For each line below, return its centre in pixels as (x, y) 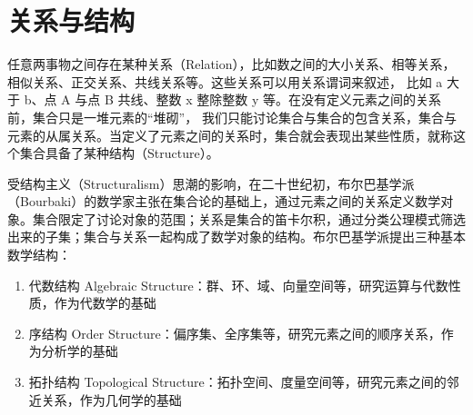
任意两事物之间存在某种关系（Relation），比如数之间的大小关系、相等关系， (231, 64)
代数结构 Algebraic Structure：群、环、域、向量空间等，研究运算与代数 (238, 285)
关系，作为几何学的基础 (111, 399)
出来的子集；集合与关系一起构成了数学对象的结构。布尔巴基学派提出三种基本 (236, 237)
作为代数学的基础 (105, 303)
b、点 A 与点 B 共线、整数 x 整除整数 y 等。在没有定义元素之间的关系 (232, 99)
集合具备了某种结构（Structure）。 (119, 153)
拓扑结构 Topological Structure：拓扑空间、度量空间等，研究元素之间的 (237, 382)
